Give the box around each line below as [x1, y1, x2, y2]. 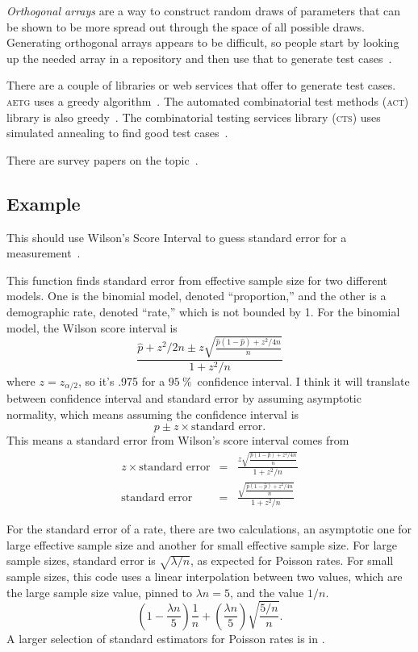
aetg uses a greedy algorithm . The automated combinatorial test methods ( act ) [6, 92, 409, 109]
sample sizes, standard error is [6, 552, 156, 569]
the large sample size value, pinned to [6, 583, 193, 600]
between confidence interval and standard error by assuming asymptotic [6, 390, 362, 407]
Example [6, 190, 81, 215]
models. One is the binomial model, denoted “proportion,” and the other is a [6, 287, 387, 304]
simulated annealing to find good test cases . [6, 124, 228, 141]
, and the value [229, 583, 304, 600]
